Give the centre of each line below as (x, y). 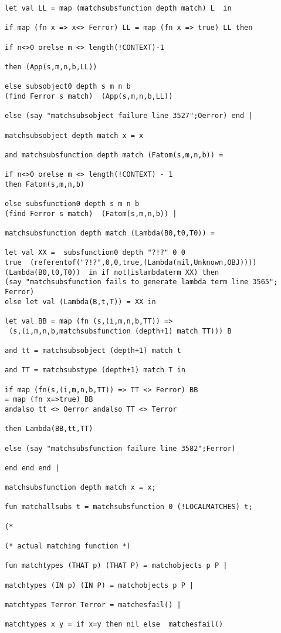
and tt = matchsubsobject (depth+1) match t (93, 350)
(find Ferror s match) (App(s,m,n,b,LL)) (89, 96)
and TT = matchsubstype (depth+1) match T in (95, 370)
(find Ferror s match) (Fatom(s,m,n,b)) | (91, 213)
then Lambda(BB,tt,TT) (49, 429)
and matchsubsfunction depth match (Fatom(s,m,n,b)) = (114, 155)
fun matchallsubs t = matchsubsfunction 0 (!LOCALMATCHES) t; (129, 507)
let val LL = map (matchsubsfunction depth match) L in (118, 8)
